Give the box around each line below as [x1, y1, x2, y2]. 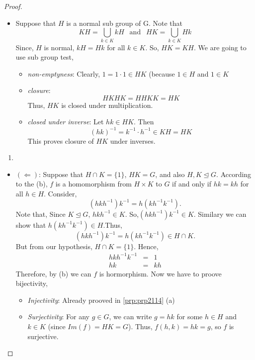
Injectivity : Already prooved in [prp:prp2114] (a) [27, 294, 175, 305]
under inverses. [110, 135, 156, 146]
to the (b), [15, 179, 48, 189]
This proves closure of [27, 135, 94, 146]
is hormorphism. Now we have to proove [99, 268, 222, 278]
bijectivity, [15, 278, 48, 288]
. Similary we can [193, 208, 247, 219]
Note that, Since [15, 208, 66, 219]
